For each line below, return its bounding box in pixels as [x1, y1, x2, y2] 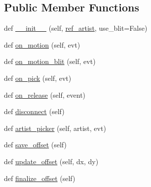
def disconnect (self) [4, 106, 65, 117]
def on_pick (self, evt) [4, 72, 72, 83]
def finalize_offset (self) [4, 173, 75, 183]
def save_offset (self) [4, 139, 67, 150]
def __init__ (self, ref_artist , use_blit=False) [4, 23, 148, 33]
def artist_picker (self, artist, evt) [4, 123, 106, 133]
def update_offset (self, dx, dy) [4, 156, 99, 166]
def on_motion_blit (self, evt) [4, 56, 96, 66]
